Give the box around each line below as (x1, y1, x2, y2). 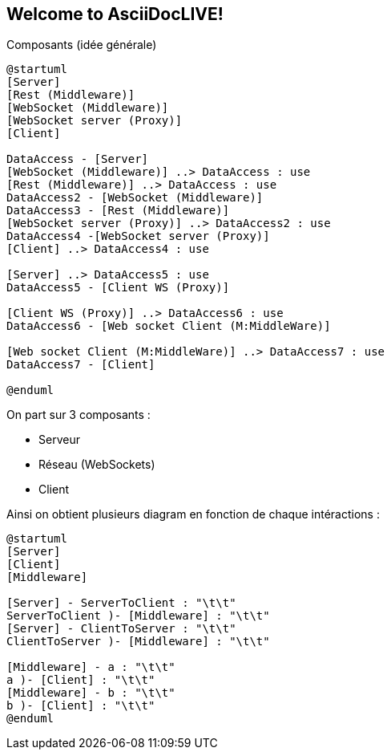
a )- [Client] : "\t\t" (6, 673, 155, 687)
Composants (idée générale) (6, 38, 157, 52)
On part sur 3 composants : (6, 408, 151, 422)
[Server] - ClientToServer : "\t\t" (6, 622, 236, 636)
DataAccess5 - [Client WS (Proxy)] (6, 281, 230, 295)
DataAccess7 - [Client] (6, 358, 155, 372)
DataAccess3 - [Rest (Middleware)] (6, 204, 230, 217)
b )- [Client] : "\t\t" (6, 699, 155, 713)
